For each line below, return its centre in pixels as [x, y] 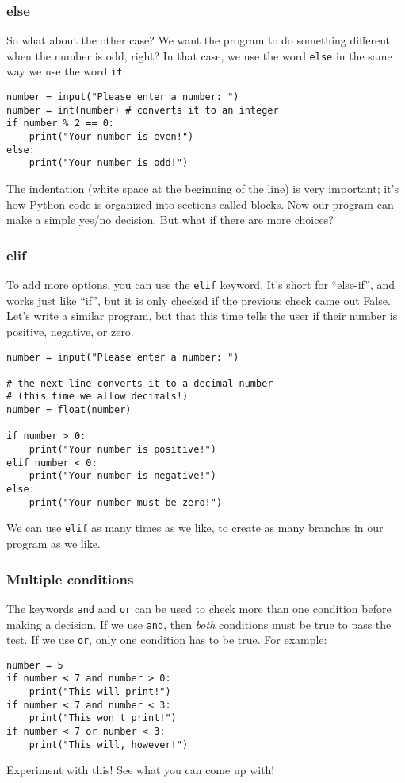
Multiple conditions [70, 579]
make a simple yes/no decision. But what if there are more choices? [170, 220]
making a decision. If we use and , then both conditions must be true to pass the [199, 624]
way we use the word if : [66, 71]
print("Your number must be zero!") [126, 502]
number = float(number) [69, 410]
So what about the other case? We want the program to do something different [199, 40]
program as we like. [53, 544]
